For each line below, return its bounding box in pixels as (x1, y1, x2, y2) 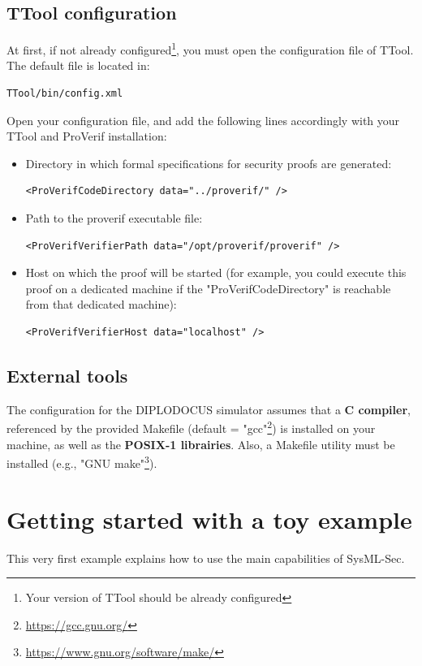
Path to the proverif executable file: (25, 210, 203, 227)
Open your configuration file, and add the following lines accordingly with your (6, 111, 400, 128)
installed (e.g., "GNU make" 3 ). (6, 452, 157, 471)
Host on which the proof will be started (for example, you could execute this (25, 264, 407, 281)
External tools (6, 362, 128, 387)
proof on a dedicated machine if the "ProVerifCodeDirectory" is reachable (25, 279, 391, 296)
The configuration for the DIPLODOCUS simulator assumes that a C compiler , (6, 400, 411, 417)
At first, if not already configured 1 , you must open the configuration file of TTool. (6, 39, 414, 58)
